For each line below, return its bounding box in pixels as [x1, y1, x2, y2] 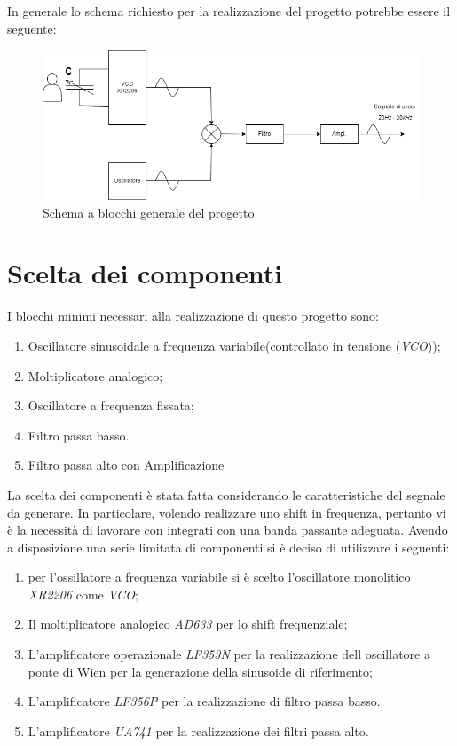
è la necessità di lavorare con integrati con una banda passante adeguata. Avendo [7, 520, 448, 539]
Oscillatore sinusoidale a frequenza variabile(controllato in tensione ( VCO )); [28, 336, 441, 354]
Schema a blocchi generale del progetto [43, 202, 255, 221]
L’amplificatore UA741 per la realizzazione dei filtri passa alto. [28, 721, 369, 740]
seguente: [7, 19, 57, 37]
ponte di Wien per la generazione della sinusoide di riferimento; [28, 662, 373, 680]
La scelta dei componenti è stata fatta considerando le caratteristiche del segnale [7, 485, 445, 504]
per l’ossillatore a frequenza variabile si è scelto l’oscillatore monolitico [28, 567, 411, 586]
